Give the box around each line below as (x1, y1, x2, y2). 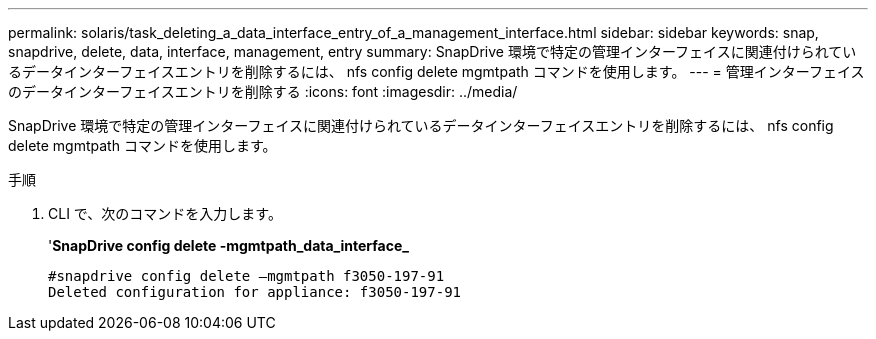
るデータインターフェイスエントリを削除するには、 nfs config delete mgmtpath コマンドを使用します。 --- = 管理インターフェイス (8, 63, 865, 80)
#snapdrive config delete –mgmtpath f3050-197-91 (48, 268, 445, 284)
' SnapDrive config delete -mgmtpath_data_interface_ (48, 237, 409, 254)
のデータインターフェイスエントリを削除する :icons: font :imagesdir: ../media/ (8, 83, 518, 100)
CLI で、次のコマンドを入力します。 (48, 205, 282, 222)
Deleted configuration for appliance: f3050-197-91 (48, 284, 462, 300)
